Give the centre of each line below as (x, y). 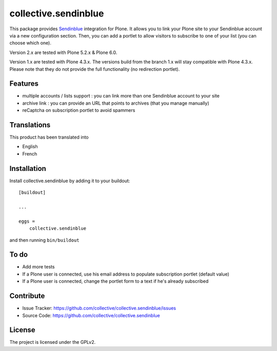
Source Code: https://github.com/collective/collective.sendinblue (91, 315)
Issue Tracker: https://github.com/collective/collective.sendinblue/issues (99, 308)
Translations (30, 125)
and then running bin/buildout (44, 240)
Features (24, 84)
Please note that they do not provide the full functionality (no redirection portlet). (95, 69)
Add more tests (38, 267)
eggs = (27, 221)
